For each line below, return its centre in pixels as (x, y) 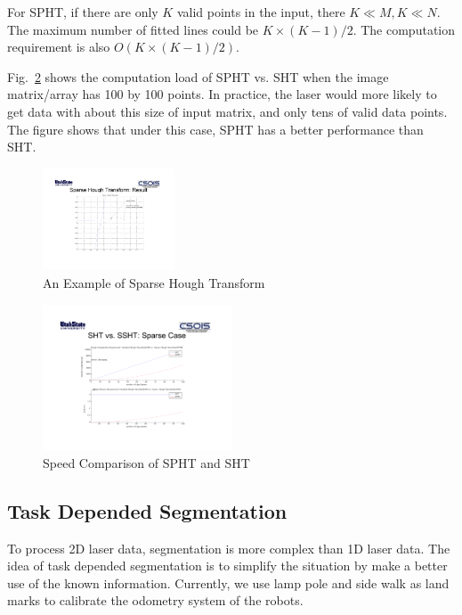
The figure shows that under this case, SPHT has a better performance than (215, 129)
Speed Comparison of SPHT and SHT (146, 462)
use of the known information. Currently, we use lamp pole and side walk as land (228, 582)
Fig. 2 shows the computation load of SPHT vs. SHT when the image (198, 76)
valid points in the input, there (261, 12)
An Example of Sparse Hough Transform (154, 282)
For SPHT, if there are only (83, 12)
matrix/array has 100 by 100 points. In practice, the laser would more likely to (222, 94)
